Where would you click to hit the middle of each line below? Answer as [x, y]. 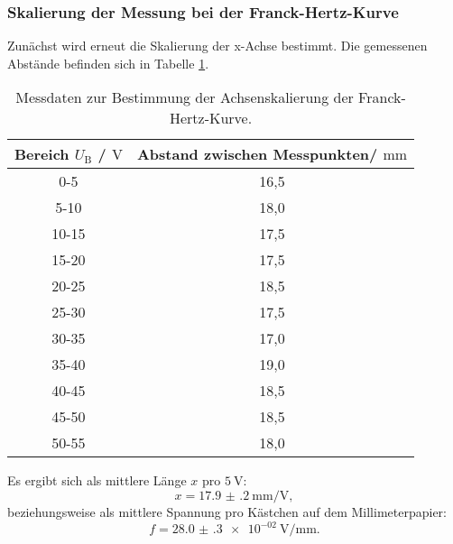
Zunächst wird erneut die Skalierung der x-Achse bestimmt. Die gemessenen [217, 46]
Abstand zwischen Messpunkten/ [257, 154]
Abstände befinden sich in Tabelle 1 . [108, 63]
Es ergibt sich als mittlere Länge [97, 480]
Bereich [42, 154]
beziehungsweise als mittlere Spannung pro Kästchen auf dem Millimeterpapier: [227, 512]
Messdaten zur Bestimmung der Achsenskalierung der [185, 97]
